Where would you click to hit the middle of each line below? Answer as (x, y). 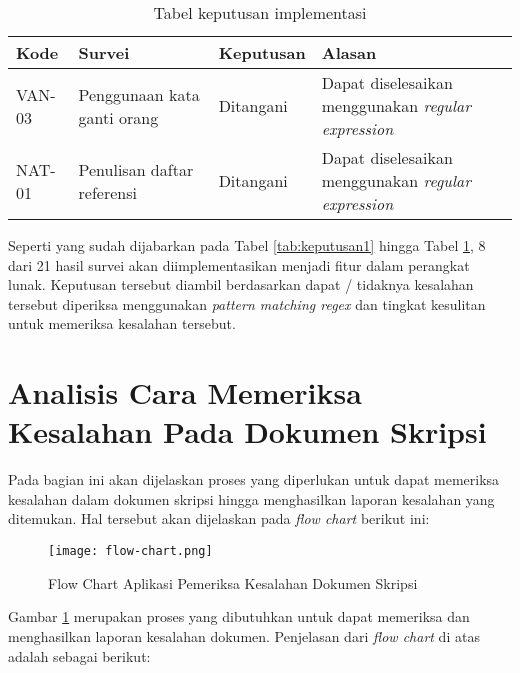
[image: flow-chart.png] (130, 551)
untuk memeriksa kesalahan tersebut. (122, 323)
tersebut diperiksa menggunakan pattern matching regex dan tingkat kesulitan (247, 303)
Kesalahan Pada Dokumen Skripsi (247, 431)
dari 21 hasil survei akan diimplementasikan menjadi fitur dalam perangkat (239, 264)
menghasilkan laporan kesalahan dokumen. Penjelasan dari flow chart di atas (244, 635)
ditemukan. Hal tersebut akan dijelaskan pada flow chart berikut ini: (219, 518)
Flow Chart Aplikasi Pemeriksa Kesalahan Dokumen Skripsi (233, 582)
